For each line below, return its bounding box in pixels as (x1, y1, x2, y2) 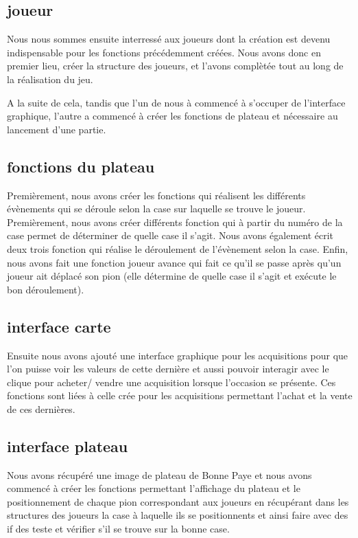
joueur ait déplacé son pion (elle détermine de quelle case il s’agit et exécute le (7, 269, 337, 283)
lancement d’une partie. (7, 122, 106, 136)
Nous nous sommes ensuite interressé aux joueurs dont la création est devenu (7, 32, 331, 46)
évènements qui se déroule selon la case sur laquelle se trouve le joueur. (7, 201, 306, 216)
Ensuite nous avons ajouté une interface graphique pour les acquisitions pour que (7, 348, 348, 362)
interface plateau (7, 435, 128, 456)
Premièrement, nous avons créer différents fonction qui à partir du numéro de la (7, 214, 343, 229)
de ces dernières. (7, 401, 75, 416)
